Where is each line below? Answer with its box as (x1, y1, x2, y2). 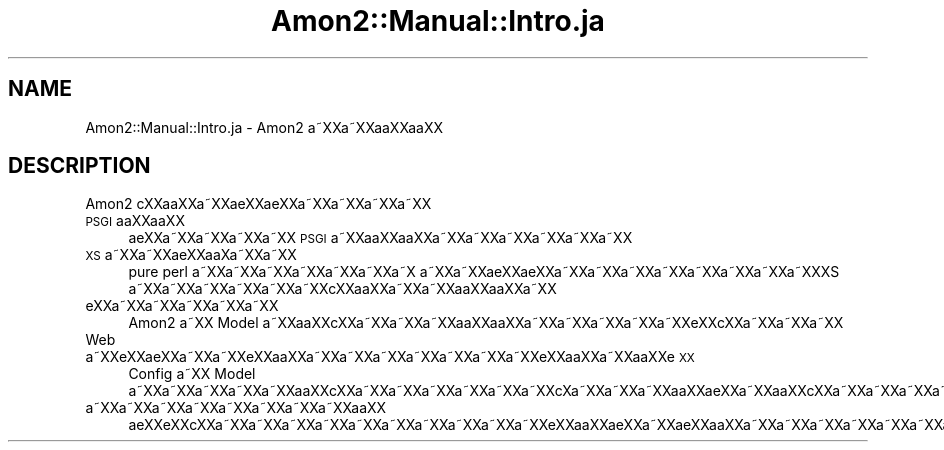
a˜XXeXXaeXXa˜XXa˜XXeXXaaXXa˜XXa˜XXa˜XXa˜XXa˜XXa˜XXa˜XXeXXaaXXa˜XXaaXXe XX (85, 348, 695, 366)
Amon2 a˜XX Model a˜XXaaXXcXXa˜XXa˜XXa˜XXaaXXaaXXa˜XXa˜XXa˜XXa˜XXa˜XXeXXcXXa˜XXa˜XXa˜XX (128, 314, 844, 332)
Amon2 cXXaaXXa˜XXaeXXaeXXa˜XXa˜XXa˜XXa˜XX (85, 195, 432, 213)
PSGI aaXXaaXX (85, 212, 185, 230)
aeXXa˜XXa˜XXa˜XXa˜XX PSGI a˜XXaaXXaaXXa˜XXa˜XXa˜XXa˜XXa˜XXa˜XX (128, 229, 633, 247)
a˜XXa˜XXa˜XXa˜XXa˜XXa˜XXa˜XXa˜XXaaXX (85, 399, 387, 417)
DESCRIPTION (8, 153, 151, 179)
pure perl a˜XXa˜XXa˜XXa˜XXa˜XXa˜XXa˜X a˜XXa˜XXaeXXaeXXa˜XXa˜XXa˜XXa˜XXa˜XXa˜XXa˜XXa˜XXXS (128, 263, 840, 281)
